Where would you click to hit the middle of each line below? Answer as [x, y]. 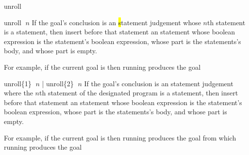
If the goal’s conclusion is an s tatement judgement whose [116, 22]
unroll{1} [18, 83]
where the [18, 93]
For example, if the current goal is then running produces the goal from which [120, 137]
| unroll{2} [58, 83]
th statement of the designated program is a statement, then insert [139, 93]
